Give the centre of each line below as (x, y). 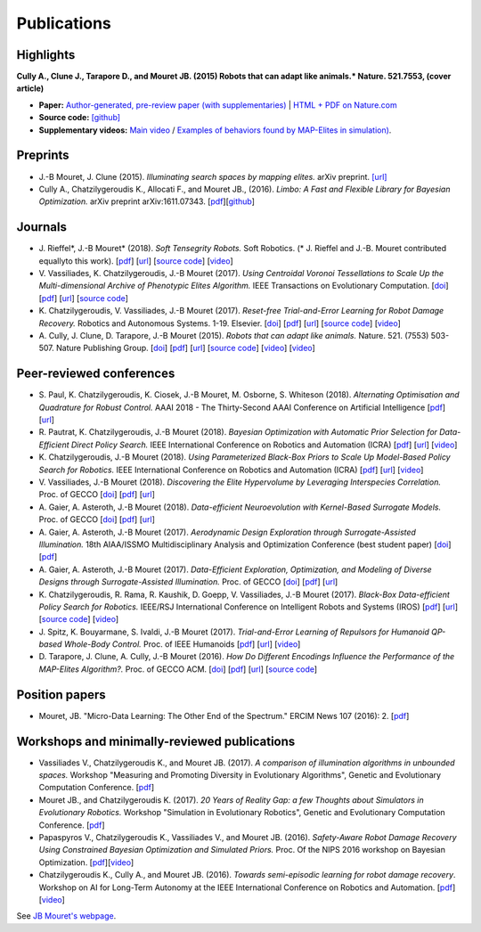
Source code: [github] (79, 118)
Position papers (61, 695)
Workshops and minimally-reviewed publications (156, 741)
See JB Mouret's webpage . (66, 916)
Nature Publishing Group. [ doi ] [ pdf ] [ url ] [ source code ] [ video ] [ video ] (186, 348)
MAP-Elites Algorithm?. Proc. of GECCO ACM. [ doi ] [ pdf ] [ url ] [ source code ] (178, 669)
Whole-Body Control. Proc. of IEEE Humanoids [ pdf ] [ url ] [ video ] (182, 644)
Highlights (46, 55)
